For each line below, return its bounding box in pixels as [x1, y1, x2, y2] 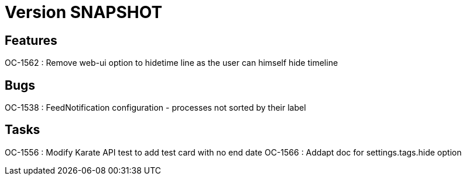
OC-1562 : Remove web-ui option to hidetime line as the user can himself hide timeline [5, 58, 338, 68]
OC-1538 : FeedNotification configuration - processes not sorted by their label [5, 103, 306, 113]
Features [5, 33, 57, 48]
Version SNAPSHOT [5, 2, 163, 22]
